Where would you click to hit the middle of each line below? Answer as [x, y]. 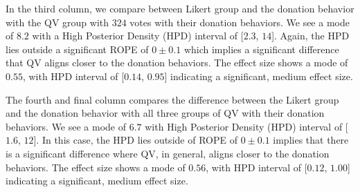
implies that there [311, 140]
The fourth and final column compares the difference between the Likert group [172, 99]
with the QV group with [57, 22]
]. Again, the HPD [310, 36]
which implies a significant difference [261, 49]
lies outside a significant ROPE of [77, 49]
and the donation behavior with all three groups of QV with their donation [165, 113]
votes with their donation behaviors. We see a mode [240, 22]
